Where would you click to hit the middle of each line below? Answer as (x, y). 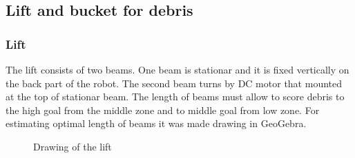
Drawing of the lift (73, 146)
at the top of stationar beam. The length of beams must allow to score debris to (175, 97)
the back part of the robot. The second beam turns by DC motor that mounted (174, 83)
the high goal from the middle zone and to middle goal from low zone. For (163, 110)
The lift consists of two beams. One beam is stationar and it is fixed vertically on (177, 69)
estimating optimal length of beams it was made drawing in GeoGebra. (156, 123)
